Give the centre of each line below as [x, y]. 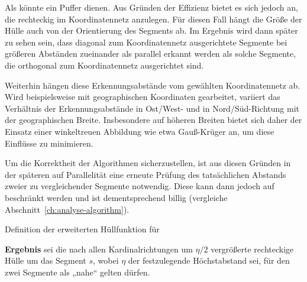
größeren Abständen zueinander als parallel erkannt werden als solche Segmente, [151, 54]
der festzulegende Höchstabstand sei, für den [209, 260]
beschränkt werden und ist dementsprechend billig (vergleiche [116, 197]
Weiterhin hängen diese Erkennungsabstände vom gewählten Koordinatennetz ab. [153, 85]
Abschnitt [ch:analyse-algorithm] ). [67, 209]
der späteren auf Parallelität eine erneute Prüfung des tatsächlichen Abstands [146, 174]
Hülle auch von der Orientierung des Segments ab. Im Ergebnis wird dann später [151, 30]
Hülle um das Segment [46, 260]
